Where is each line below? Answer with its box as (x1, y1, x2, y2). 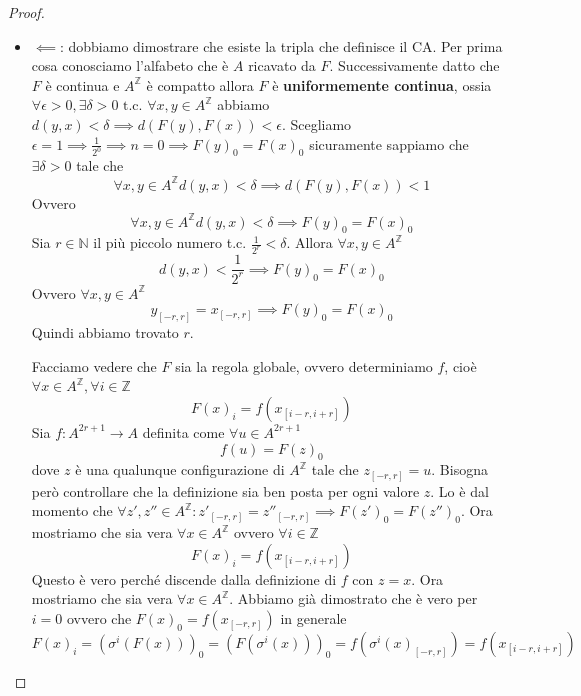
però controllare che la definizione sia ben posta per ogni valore (31, 480, 420, 501)
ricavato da (248, 55, 316, 76)
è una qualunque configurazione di (75, 459, 285, 480)
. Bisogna (431, 459, 488, 480)
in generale (280, 608, 347, 629)
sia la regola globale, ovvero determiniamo (175, 355, 433, 376)
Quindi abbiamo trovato (31, 322, 179, 343)
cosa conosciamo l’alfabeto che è (31, 55, 229, 76)
